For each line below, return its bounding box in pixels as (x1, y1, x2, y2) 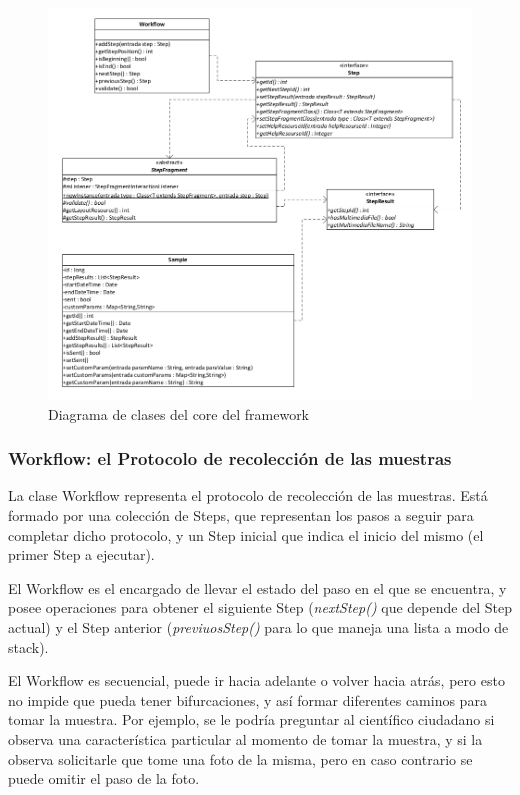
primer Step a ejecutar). (8, 544, 155, 565)
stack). (8, 636, 49, 657)
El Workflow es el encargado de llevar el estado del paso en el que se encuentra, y (8, 577, 507, 598)
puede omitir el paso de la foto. (8, 768, 200, 789)
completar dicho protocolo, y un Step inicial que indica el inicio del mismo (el (8, 524, 484, 545)
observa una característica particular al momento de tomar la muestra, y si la (8, 728, 483, 749)
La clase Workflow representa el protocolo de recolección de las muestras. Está (8, 485, 488, 506)
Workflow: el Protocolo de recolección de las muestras (8, 446, 452, 471)
